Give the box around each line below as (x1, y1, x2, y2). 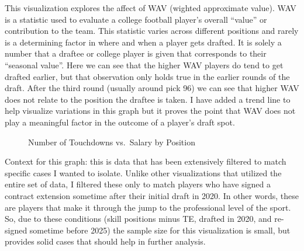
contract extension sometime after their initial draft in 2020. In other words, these (5, 189, 299, 201)
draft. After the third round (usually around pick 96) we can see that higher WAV (5, 82, 299, 94)
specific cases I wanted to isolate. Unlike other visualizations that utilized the (5, 166, 282, 179)
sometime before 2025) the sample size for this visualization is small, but (29, 224, 291, 236)
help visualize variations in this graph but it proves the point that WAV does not (5, 104, 296, 117)
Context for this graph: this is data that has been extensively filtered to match (5, 155, 286, 168)
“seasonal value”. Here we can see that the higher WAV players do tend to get (5, 58, 284, 71)
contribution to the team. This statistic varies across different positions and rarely (5, 25, 299, 37)
